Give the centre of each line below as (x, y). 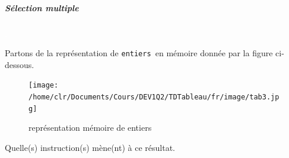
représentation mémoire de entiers (90, 128)
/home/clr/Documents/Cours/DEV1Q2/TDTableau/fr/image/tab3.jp (154, 97)
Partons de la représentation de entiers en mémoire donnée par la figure (139, 53)
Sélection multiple (42, 7)
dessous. (20, 64)
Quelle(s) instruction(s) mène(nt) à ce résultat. (90, 147)
